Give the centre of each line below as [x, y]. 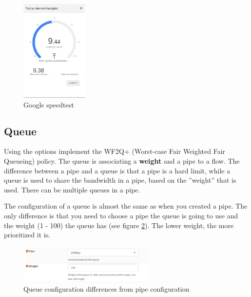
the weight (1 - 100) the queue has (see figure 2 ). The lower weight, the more [119, 225]
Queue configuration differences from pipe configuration [106, 289]
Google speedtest [49, 104]
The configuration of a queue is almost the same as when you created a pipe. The [126, 206]
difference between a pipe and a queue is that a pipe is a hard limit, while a [117, 170]
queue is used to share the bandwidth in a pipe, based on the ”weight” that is [120, 180]
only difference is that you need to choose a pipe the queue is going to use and [121, 215]
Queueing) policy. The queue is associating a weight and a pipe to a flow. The [122, 161]
